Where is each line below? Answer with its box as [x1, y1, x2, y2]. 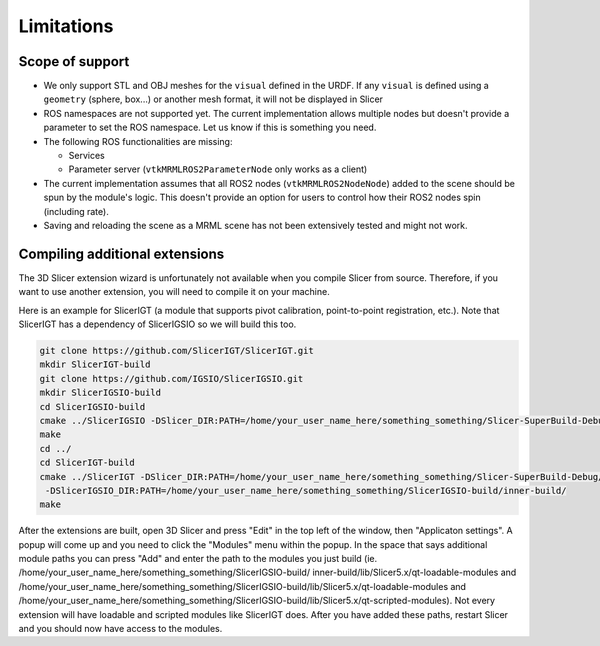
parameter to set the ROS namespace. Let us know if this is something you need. [43, 121, 377, 134]
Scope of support [18, 53, 130, 70]
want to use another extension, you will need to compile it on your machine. [18, 286, 330, 298]
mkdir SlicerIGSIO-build [39, 387, 162, 399]
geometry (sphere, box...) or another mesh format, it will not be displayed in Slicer [43, 93, 384, 105]
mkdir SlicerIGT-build [39, 359, 151, 370]
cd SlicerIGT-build [39, 457, 135, 469]
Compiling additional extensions [18, 245, 225, 262]
